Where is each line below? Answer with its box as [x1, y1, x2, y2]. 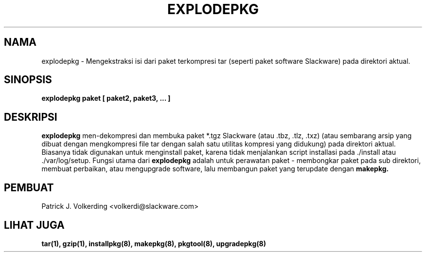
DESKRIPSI [4, 110, 57, 123]
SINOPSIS [4, 73, 52, 86]
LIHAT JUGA [4, 219, 65, 231]
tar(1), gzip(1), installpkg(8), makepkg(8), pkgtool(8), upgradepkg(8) [41, 239, 266, 248]
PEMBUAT [4, 181, 54, 194]
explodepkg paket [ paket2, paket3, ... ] [41, 94, 171, 103]
